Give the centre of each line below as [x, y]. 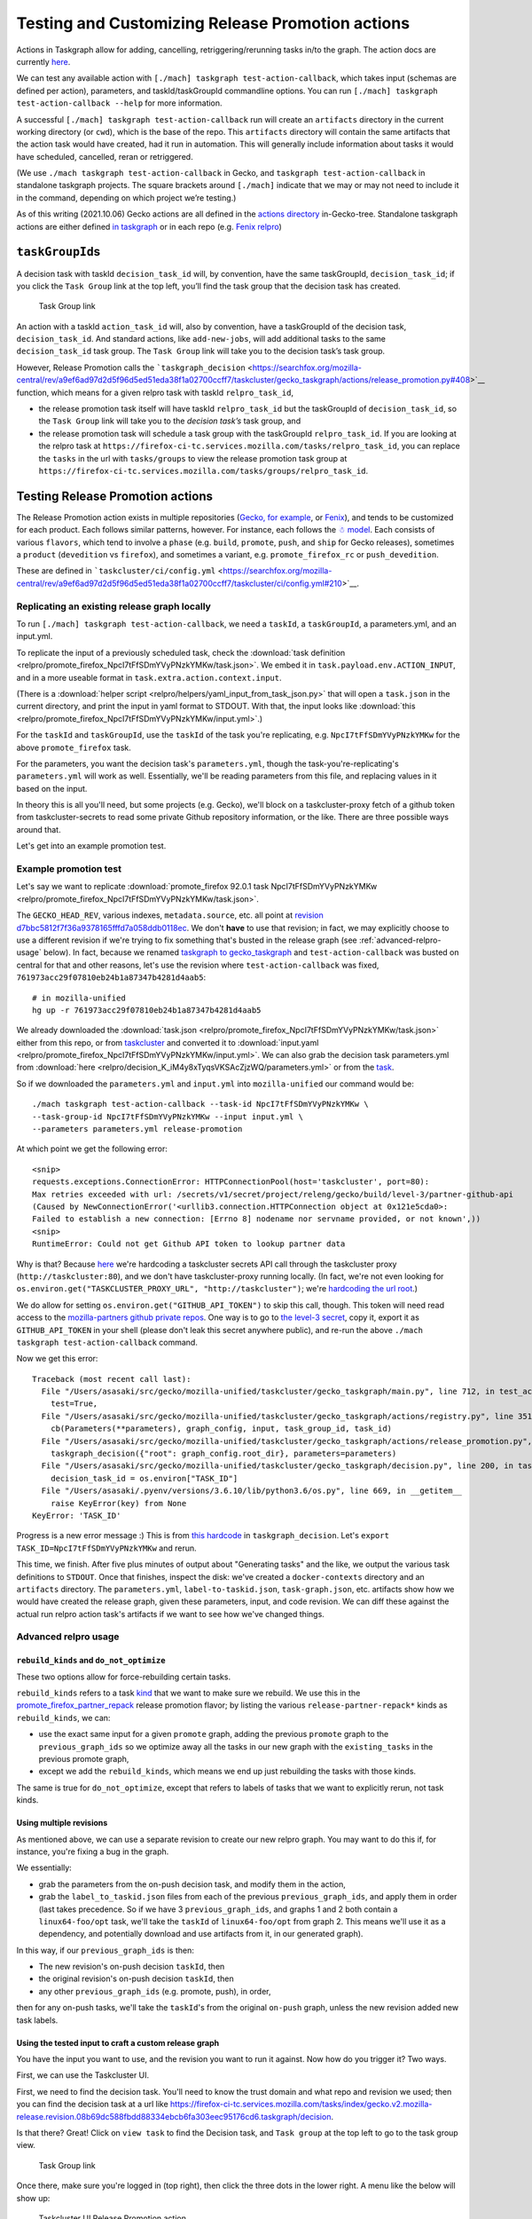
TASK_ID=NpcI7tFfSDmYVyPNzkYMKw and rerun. [106, 1548]
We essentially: [44, 1868]
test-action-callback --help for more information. [119, 103]
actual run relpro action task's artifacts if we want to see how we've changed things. [171, 1614]
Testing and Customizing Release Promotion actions [213, 23]
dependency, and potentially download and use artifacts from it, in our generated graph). [201, 1934]
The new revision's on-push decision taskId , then [132, 1967]
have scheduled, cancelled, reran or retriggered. [105, 156]
